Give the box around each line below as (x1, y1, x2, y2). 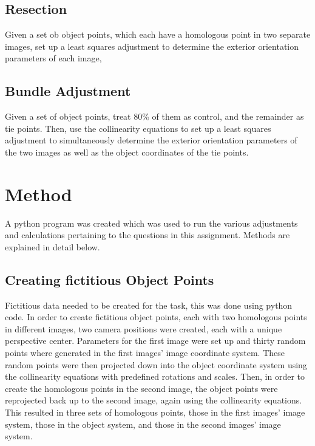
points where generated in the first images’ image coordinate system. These (5, 346, 285, 359)
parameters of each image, (5, 52, 102, 64)
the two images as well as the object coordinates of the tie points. (5, 145, 249, 158)
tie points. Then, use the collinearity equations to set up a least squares (5, 122, 271, 134)
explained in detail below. (5, 240, 100, 253)
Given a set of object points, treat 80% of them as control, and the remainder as (5, 110, 304, 123)
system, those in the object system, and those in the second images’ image (5, 417, 281, 430)
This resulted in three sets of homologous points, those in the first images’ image (5, 406, 305, 419)
